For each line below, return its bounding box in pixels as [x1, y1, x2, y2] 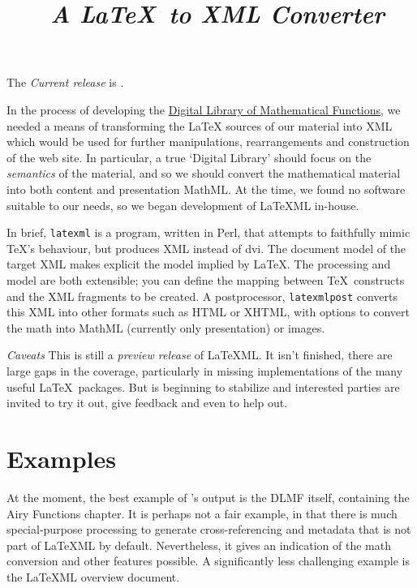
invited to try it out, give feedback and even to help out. [6, 394, 288, 411]
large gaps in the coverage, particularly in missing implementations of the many [6, 363, 403, 379]
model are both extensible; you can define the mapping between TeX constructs [6, 271, 405, 288]
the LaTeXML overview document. [6, 568, 180, 585]
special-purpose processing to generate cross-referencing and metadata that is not [6, 521, 411, 538]
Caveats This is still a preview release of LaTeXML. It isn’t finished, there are [6, 346, 393, 363]
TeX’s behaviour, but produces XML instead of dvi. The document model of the [6, 239, 406, 256]
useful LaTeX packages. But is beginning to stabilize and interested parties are [6, 378, 400, 395]
